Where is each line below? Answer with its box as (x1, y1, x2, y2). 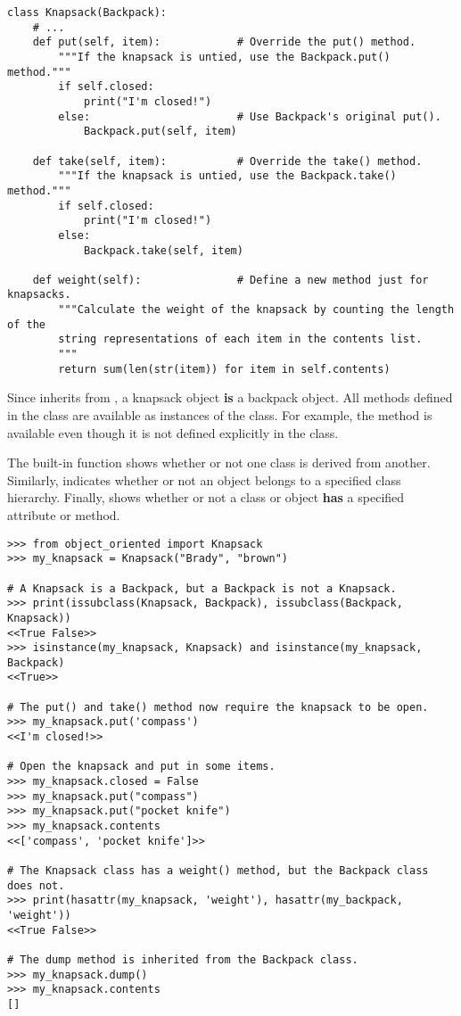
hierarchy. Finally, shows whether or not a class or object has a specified (7, 488, 405, 507)
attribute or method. (7, 505, 120, 524)
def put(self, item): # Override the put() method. (32, 36, 416, 49)
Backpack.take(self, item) (83, 244, 243, 257)
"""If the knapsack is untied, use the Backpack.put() (58, 50, 391, 63)
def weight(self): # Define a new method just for (32, 273, 429, 286)
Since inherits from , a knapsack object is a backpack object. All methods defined (7, 388, 453, 407)
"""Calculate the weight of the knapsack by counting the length (58, 303, 455, 317)
